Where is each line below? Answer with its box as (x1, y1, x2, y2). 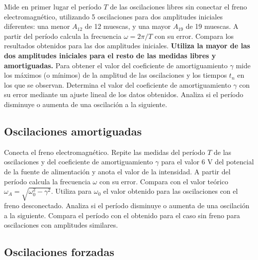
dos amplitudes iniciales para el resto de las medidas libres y (4, 50, 216, 60)
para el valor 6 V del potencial (161, 156, 254, 167)
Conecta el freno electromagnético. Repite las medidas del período (4, 146, 205, 157)
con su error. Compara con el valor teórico (99, 176, 228, 186)
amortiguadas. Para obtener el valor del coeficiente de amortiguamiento (4, 60, 228, 70)
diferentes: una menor (4, 21, 70, 31)
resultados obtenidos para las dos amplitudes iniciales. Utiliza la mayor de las (4, 40, 251, 51)
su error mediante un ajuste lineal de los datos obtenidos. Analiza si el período (4, 89, 244, 100)
